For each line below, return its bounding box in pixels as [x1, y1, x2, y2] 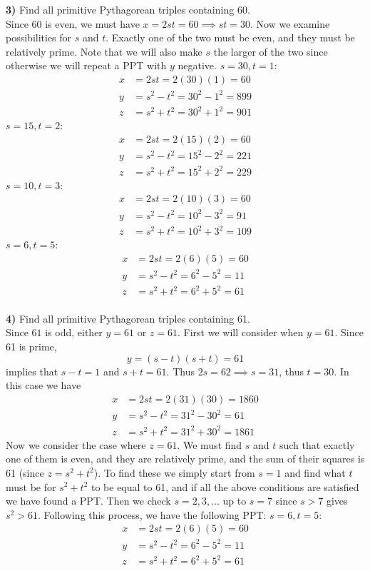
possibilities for [6, 30, 72, 45]
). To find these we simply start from [93, 465, 255, 480]
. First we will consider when [178, 325, 304, 340]
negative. [178, 58, 217, 73]
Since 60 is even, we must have [6, 16, 140, 31]
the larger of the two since [213, 44, 328, 59]
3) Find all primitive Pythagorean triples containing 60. [6, 2, 250, 16]
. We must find [177, 437, 242, 452]
